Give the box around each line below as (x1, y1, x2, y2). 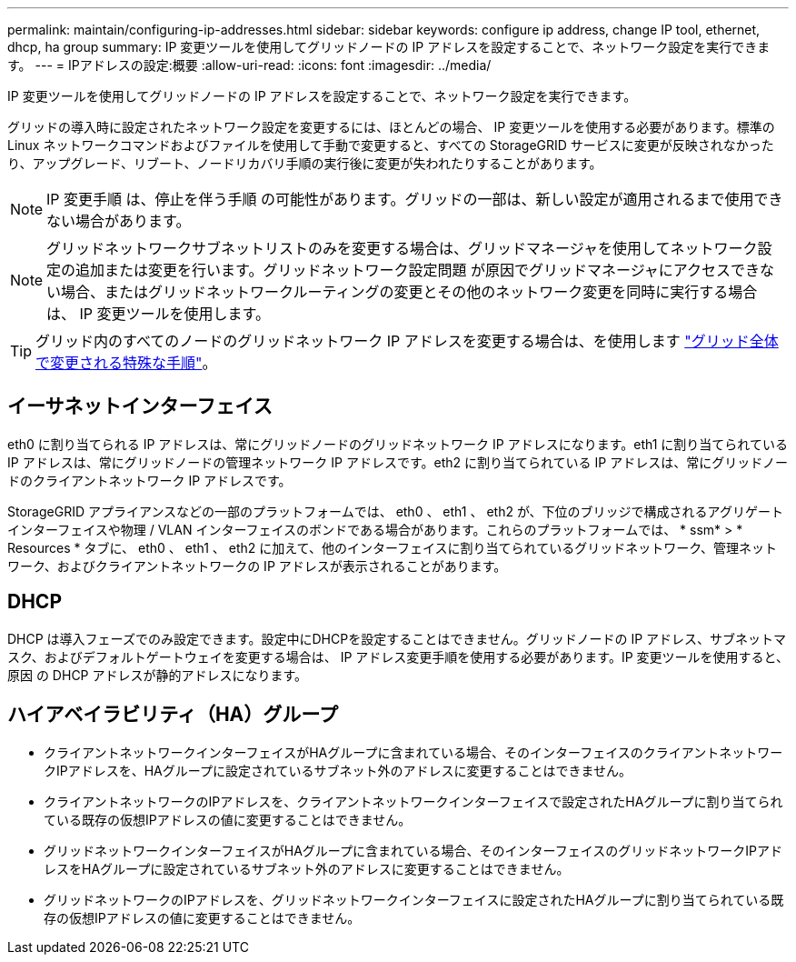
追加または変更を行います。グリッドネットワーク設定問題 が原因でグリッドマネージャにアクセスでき (75, 261, 761, 279)
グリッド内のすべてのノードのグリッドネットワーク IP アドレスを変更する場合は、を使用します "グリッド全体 (35, 332, 779, 350)
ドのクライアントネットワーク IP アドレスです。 (7, 472, 292, 488)
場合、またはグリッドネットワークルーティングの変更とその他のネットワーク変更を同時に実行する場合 (61, 283, 758, 301)
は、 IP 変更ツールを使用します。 (46, 305, 270, 323)
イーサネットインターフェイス (7, 395, 273, 418)
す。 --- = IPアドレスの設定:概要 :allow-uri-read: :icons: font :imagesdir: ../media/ (7, 57, 492, 73)
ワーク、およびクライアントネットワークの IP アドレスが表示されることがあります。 (7, 557, 507, 574)
